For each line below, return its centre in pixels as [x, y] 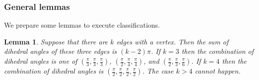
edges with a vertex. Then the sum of [172, 41]
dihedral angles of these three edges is [61, 51]
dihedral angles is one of [41, 61]
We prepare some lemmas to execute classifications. [82, 25]
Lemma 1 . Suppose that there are [56, 41]
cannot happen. [218, 71]
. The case [158, 71]
